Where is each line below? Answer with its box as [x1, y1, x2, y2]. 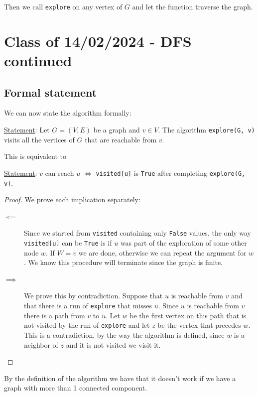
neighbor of [24, 339, 58, 350]
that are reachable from [85, 134, 157, 144]
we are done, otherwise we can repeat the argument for [78, 247, 247, 258]
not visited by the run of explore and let [24, 320, 150, 330]
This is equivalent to [4, 151, 66, 161]
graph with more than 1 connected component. [4, 383, 147, 393]
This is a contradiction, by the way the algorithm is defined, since [24, 329, 225, 340]
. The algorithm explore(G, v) [158, 125, 255, 135]
